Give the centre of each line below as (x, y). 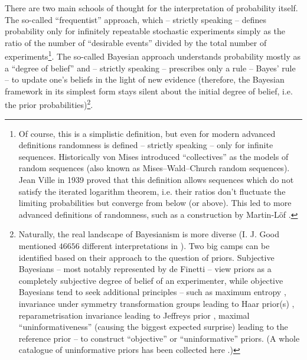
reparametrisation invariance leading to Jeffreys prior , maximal (134, 315)
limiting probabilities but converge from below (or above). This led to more (155, 203)
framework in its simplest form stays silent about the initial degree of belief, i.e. (149, 91)
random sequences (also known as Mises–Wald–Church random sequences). (154, 168)
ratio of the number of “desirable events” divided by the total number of (136, 42)
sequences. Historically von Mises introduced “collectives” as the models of (153, 156)
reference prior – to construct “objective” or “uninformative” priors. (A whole (159, 338)
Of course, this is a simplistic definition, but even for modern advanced (147, 133)
